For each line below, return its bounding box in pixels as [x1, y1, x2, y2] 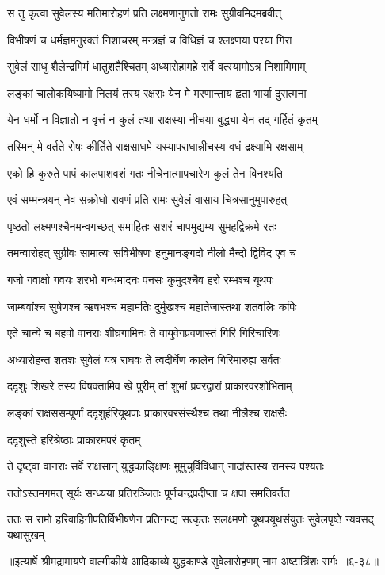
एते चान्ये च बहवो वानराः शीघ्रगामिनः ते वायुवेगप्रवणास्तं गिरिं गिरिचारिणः [7, 324, 280, 341]
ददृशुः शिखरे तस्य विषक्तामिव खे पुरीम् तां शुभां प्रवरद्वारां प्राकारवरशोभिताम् [7, 378, 292, 394]
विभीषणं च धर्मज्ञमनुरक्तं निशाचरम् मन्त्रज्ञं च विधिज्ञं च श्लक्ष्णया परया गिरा [7, 31, 292, 48]
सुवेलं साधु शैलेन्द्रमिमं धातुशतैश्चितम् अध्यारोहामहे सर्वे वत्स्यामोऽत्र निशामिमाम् [7, 58, 306, 75]
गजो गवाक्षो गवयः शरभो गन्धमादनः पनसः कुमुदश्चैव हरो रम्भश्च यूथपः [7, 270, 274, 287]
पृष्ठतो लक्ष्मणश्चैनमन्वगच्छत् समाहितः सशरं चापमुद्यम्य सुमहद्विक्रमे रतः [7, 217, 276, 234]
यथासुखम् [7, 526, 45, 542]
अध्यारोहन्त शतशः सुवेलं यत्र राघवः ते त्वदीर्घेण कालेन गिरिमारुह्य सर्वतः [7, 351, 281, 367]
